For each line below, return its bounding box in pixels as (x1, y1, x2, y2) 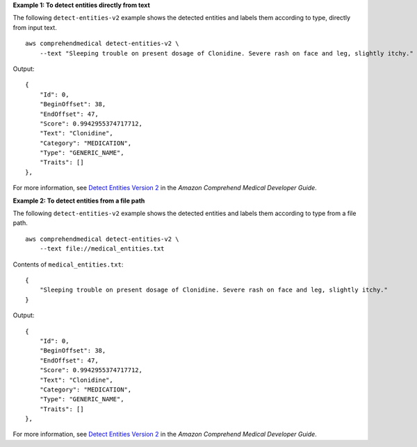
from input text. (13, 23, 57, 31)
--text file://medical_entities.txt (39, 245, 165, 253)
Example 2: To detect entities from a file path (13, 196, 145, 205)
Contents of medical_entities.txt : (13, 260, 124, 269)
